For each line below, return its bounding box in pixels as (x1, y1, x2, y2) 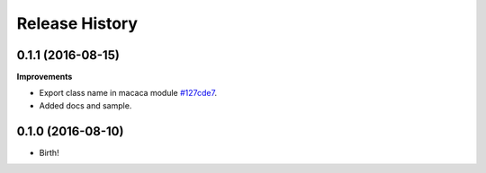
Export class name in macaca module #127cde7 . (39, 88, 218, 99)
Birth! (39, 147, 59, 158)
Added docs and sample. (39, 99, 132, 111)
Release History (16, 13, 139, 33)
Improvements (16, 72, 73, 82)
